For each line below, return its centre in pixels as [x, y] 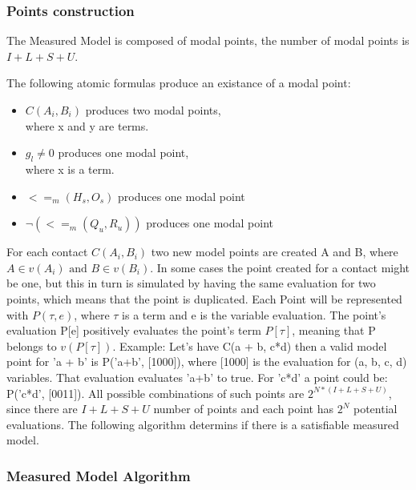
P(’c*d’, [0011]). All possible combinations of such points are [155, 393]
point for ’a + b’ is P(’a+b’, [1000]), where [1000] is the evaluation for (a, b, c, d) [207, 361]
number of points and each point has [243, 409]
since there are [42, 409]
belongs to [32, 345]
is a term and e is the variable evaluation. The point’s [254, 314]
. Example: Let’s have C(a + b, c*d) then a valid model [250, 345]
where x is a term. [70, 169]
